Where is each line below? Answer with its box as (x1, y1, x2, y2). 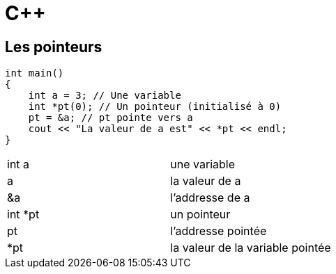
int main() (5, 67, 64, 79)
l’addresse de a (170, 191, 250, 205)
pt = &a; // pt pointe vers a (28, 112, 193, 124)
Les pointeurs (5, 38, 102, 56)
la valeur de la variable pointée (170, 241, 331, 255)
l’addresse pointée (170, 224, 267, 239)
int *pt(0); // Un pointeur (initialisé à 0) (28, 101, 282, 113)
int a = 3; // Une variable (28, 90, 181, 102)
